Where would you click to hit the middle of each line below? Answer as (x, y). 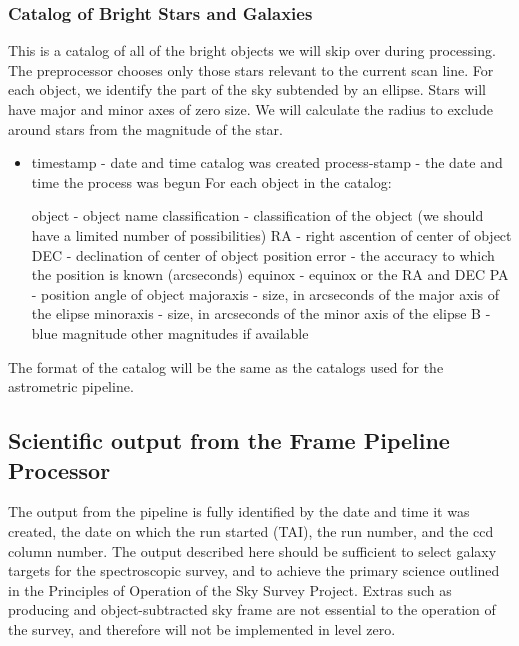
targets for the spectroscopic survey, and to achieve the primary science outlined (254, 570)
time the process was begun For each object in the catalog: (211, 181)
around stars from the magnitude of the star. (145, 128)
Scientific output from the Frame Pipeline (229, 440)
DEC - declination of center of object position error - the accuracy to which (263, 254)
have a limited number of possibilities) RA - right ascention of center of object (271, 234)
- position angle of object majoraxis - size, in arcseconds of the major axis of (265, 293)
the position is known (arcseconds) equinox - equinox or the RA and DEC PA (270, 274)
